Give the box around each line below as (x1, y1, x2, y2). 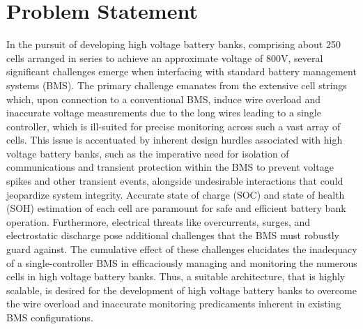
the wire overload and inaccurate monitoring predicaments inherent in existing (6, 296, 341, 311)
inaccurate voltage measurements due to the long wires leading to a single (6, 105, 321, 120)
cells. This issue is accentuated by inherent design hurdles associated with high (6, 132, 343, 147)
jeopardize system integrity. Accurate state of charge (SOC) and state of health (6, 187, 345, 201)
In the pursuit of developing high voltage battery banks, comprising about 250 (6, 37, 341, 52)
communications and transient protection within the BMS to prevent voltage (6, 160, 334, 174)
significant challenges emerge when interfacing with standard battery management (6, 64, 357, 79)
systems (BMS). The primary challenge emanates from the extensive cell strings (6, 77, 347, 92)
